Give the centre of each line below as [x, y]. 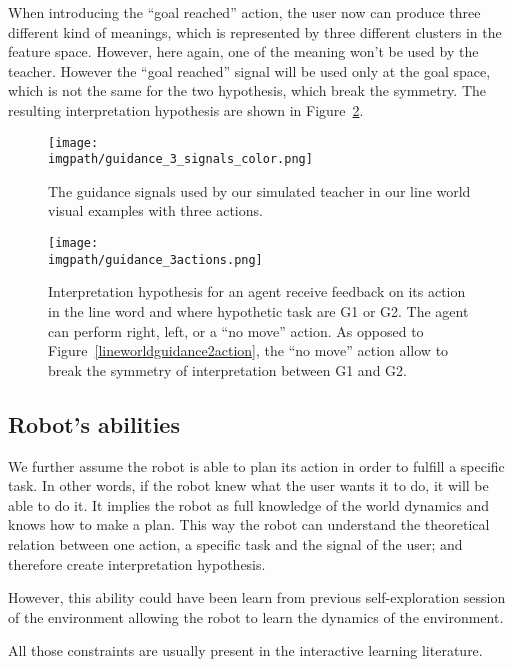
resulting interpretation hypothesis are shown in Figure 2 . [186, 109]
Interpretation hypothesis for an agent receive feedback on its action [257, 291]
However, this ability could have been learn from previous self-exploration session [257, 597]
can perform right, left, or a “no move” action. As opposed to [236, 330]
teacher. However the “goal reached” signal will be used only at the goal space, [249, 70]
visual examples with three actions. [155, 210]
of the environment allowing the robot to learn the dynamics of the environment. [256, 616]
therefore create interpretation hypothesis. [137, 563]
